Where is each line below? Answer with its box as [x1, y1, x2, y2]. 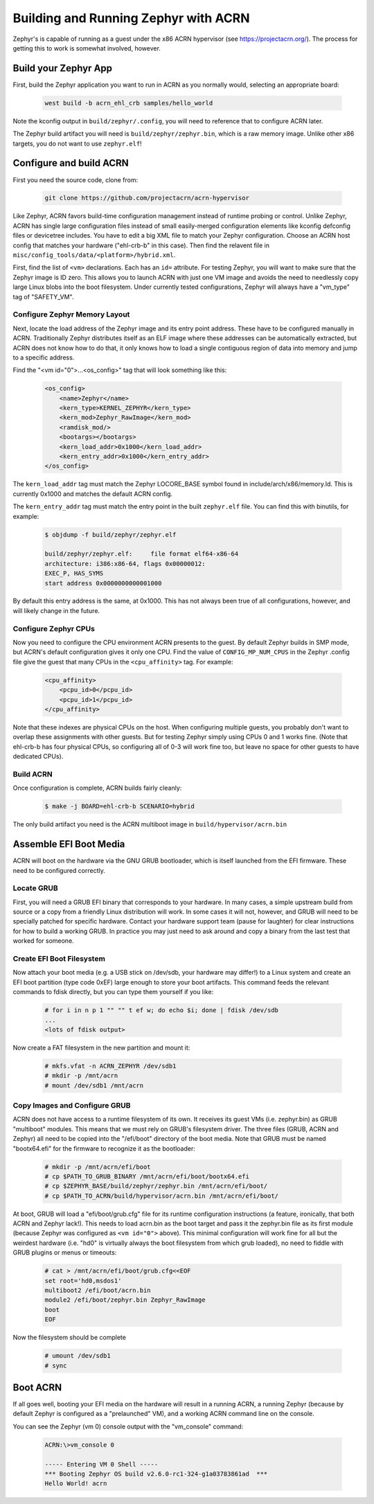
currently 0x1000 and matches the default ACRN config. [12, 489, 173, 498]
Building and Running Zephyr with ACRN [12, 10, 250, 26]
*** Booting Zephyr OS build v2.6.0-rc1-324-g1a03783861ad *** [44, 1470, 268, 1478]
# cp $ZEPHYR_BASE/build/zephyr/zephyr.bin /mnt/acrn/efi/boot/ [44, 1182, 268, 1190]
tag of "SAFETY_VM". [12, 292, 74, 301]
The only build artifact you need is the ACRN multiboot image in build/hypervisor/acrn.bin [12, 820, 287, 829]
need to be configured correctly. [12, 866, 105, 874]
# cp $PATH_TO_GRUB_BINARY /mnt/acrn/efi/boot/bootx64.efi [44, 1172, 249, 1180]
